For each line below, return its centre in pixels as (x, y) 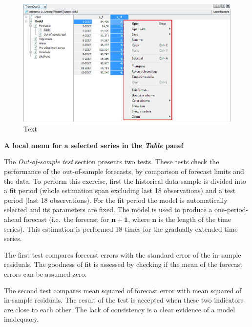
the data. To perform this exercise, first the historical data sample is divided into (125, 181)
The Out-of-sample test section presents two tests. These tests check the (112, 162)
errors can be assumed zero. (45, 273)
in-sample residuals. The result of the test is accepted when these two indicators (124, 300)
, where (139, 219)
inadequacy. (21, 319)
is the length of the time (195, 219)
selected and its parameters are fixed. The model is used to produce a (108, 209)
